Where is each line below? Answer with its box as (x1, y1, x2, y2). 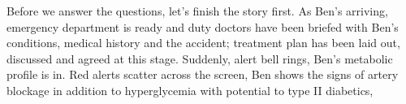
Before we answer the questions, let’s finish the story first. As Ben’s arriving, (6, 2, 388, 19)
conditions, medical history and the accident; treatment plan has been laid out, (6, 34, 400, 51)
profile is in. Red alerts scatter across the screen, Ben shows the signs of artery (6, 66, 399, 83)
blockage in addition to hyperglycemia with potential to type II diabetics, (6, 81, 374, 98)
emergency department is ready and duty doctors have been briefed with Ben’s (6, 18, 399, 35)
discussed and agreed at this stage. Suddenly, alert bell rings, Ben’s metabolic (6, 50, 393, 67)
